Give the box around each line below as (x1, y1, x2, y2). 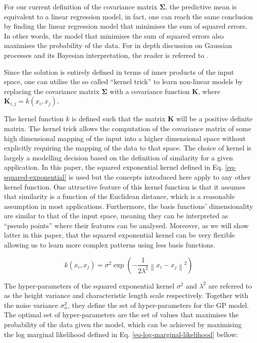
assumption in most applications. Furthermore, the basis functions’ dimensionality (4, 200, 254, 211)
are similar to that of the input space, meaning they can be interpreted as (4, 210, 228, 221)
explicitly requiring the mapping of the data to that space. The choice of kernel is (4, 143, 252, 153)
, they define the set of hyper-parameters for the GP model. (67, 299, 249, 310)
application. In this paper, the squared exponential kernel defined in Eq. (4, 162, 223, 172)
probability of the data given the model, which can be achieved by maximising (4, 319, 242, 330)
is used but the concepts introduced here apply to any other (68, 171, 251, 182)
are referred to (208, 280, 252, 291)
